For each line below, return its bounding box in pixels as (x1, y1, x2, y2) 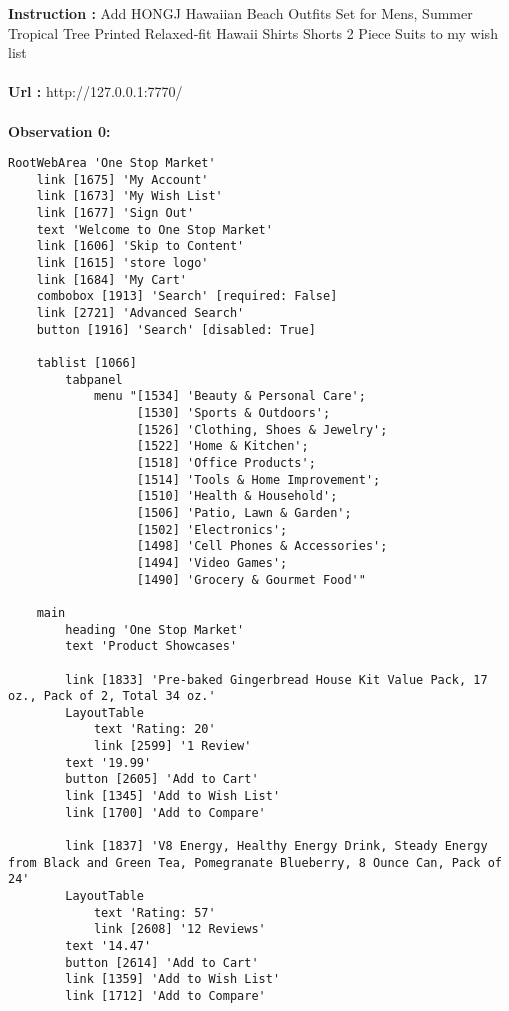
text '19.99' (65, 755, 152, 770)
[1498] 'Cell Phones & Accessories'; (136, 539, 388, 554)
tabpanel (65, 372, 123, 387)
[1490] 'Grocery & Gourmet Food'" (136, 572, 366, 587)
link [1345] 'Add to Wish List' (65, 789, 281, 804)
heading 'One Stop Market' (65, 622, 245, 637)
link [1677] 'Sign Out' (36, 206, 195, 221)
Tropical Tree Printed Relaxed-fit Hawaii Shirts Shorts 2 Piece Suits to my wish (8, 22, 498, 43)
